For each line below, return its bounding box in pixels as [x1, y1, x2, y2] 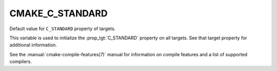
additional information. [9, 42, 57, 48]
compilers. [9, 59, 32, 65]
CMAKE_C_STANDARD [9, 8, 108, 19]
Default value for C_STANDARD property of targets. [9, 26, 116, 32]
